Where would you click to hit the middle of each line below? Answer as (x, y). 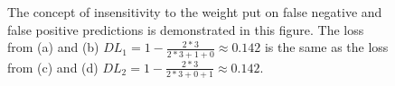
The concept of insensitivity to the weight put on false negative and (195, 12)
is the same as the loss (326, 47)
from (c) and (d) (53, 67)
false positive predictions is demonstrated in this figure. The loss (186, 29)
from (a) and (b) (53, 47)
